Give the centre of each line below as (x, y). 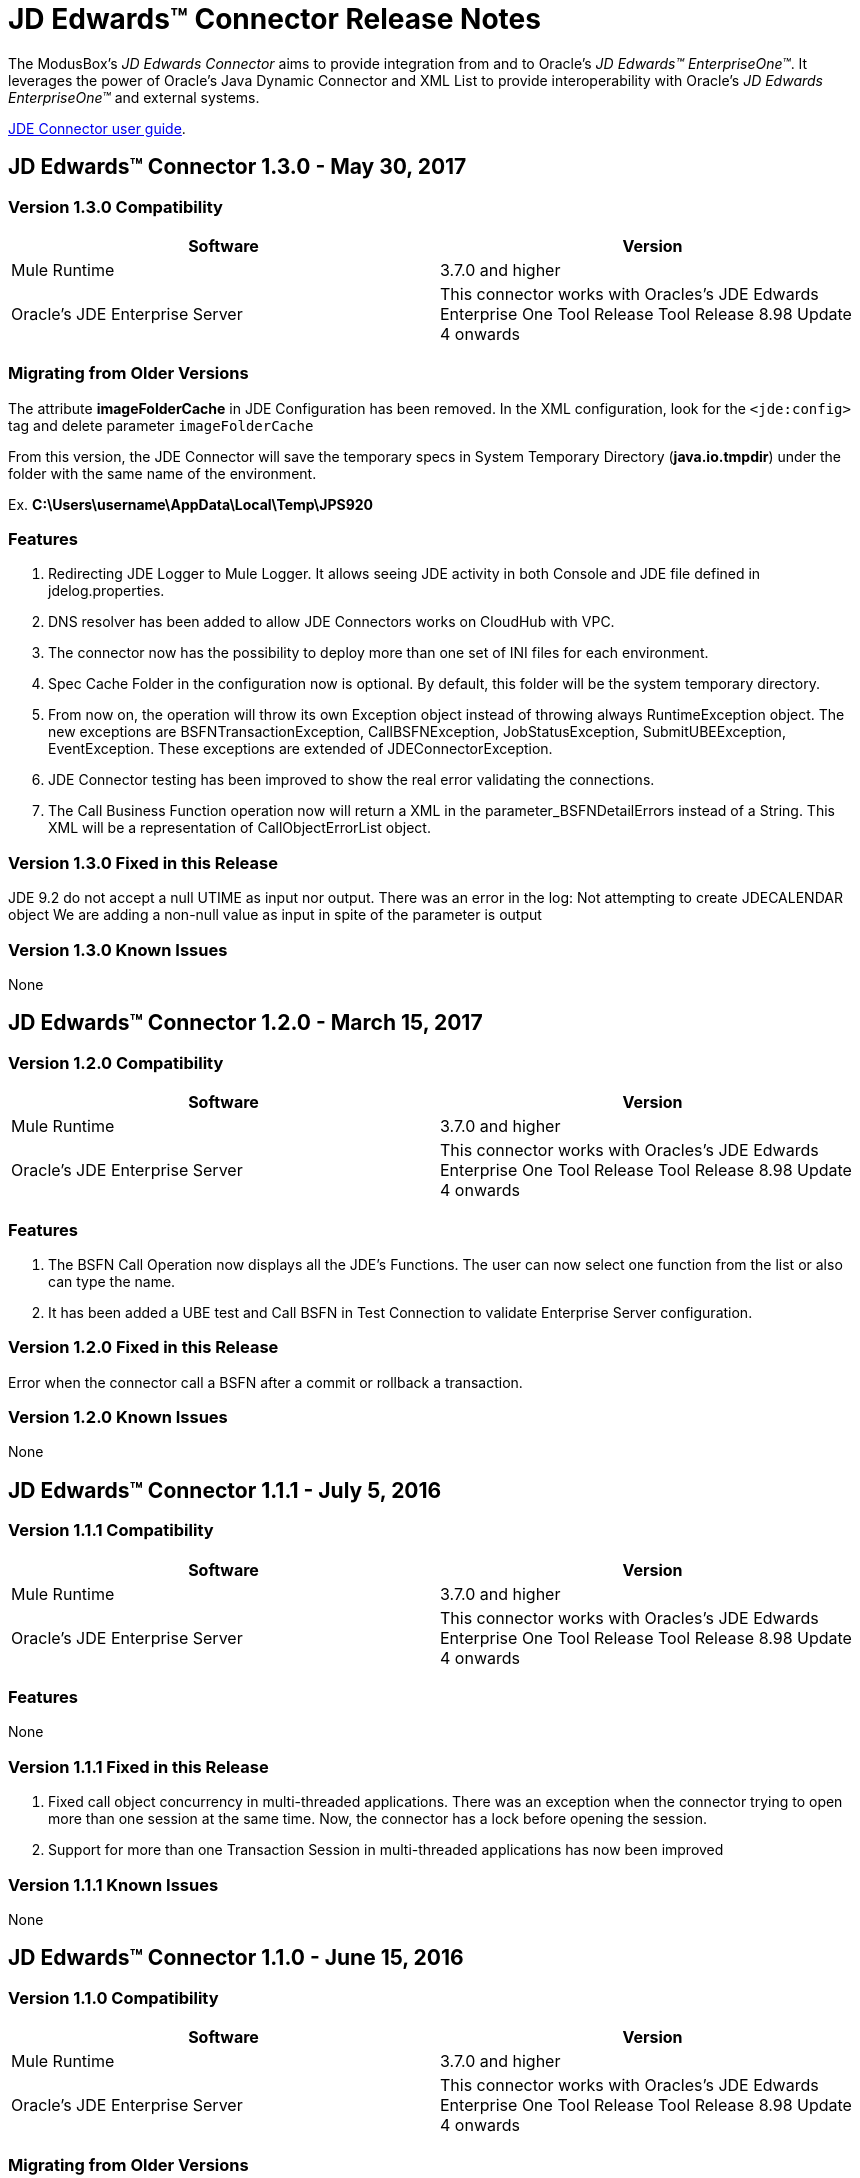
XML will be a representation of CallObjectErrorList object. (239, 828)
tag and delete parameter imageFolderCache (161, 425)
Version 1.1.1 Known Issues (113, 1884)
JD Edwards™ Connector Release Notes (274, 19)
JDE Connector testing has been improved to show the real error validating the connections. (351, 780)
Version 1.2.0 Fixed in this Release (143, 1347)
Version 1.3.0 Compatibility (115, 206)
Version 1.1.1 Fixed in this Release (138, 1766)
